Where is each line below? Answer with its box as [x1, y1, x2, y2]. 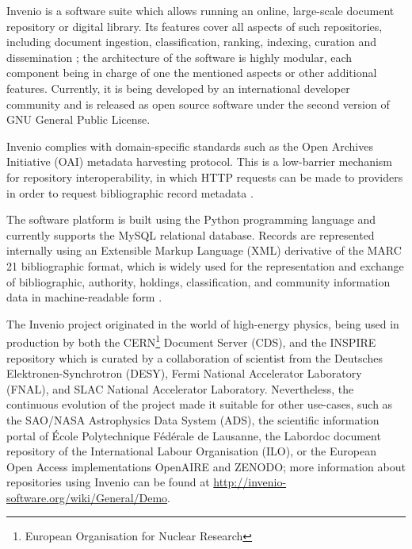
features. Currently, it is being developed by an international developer [6, 79, 350, 96]
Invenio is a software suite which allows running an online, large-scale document [6, 2, 395, 18]
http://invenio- [213, 474, 287, 490]
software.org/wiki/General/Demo [6, 489, 168, 505]
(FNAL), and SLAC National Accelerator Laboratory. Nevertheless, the [6, 380, 354, 397]
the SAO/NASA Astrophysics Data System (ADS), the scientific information [6, 411, 380, 428]
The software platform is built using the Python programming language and [6, 211, 376, 228]
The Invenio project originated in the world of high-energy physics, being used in [6, 315, 399, 332]
